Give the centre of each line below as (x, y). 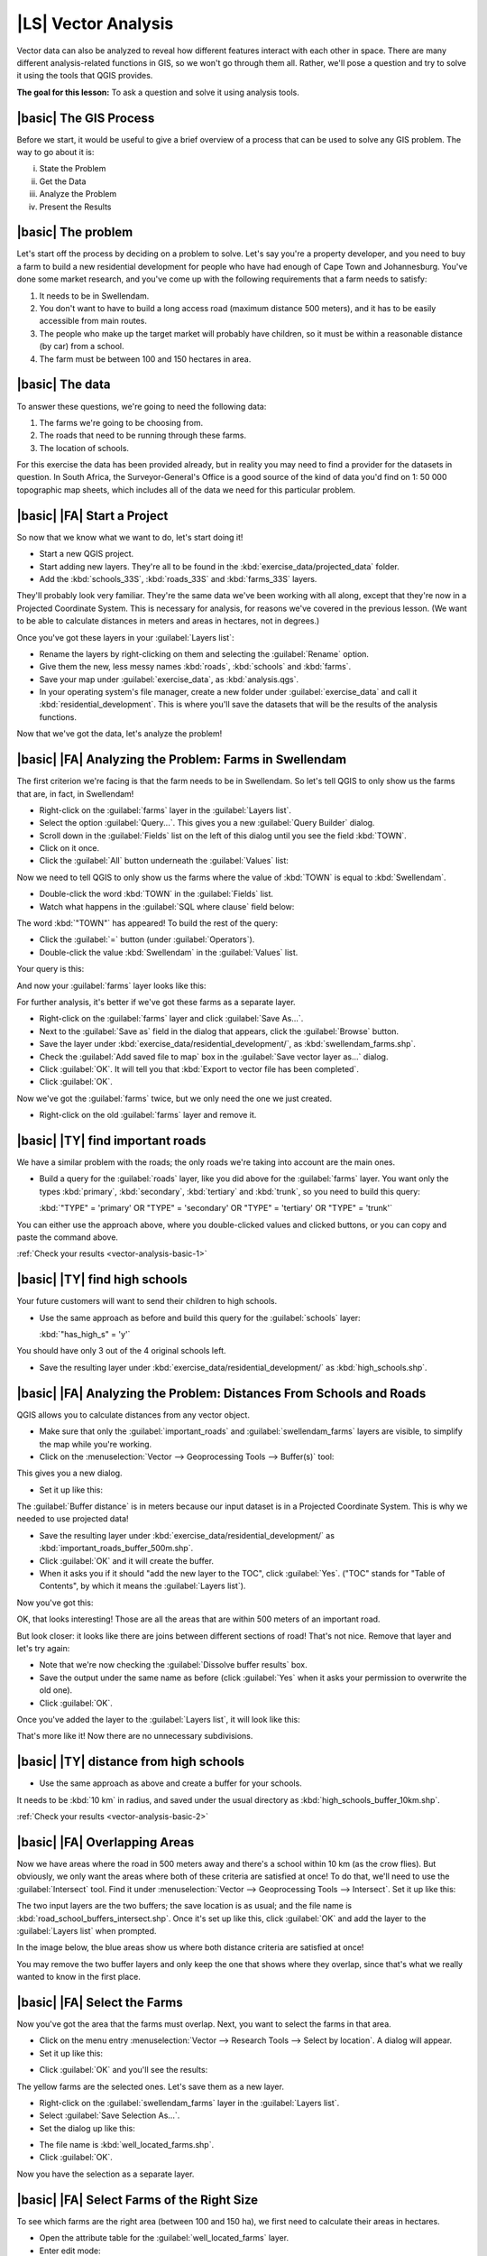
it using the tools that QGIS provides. (85, 76)
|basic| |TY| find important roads (111, 1140)
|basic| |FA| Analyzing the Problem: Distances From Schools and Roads (221, 1393)
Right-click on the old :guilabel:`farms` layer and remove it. (148, 1115)
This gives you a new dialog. (69, 1473)
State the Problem (73, 169)
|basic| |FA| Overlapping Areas (106, 1842)
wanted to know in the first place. (79, 1977)
